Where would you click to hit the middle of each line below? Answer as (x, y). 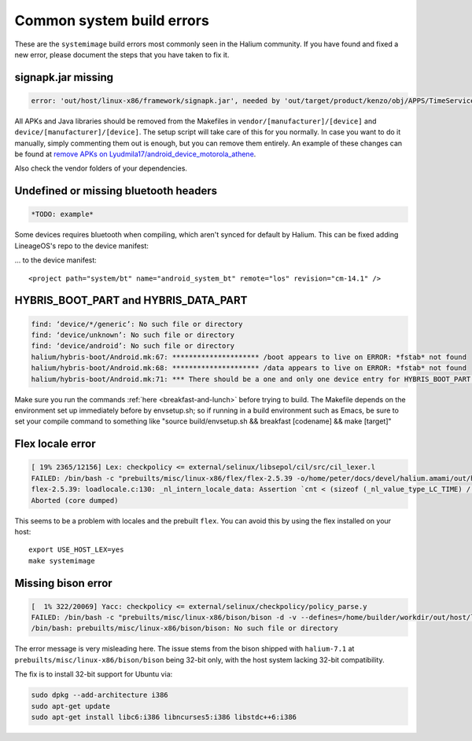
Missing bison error (64, 583)
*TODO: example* (63, 215)
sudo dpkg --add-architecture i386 (100, 695)
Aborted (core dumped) (75, 500)
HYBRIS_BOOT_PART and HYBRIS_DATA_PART (131, 301)
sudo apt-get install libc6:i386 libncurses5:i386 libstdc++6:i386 (164, 717)
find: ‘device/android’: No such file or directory (133, 346)
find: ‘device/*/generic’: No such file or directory (137, 324)
